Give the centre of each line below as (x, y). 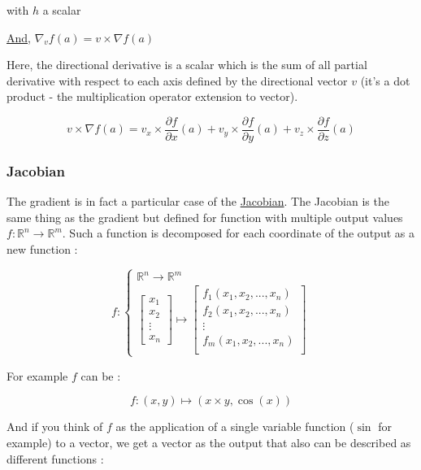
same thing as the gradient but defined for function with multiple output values (205, 217)
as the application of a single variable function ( (235, 426)
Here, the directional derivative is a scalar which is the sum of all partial (187, 65)
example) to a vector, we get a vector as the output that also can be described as (209, 443)
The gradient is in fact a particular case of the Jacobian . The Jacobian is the (198, 201)
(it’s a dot (385, 80)
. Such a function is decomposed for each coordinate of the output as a (238, 233)
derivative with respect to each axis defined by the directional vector (177, 80)
